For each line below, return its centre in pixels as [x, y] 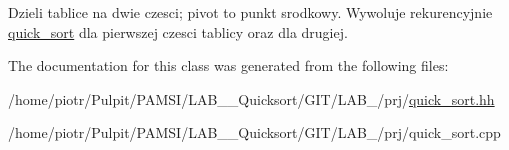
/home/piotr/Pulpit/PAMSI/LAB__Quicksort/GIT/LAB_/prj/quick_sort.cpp [254, 132]
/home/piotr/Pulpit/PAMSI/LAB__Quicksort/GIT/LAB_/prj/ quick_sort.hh [251, 98]
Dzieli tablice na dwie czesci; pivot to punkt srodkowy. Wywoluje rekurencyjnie [250, 12]
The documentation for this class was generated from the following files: [228, 65]
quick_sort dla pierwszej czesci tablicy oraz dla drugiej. [178, 31]
